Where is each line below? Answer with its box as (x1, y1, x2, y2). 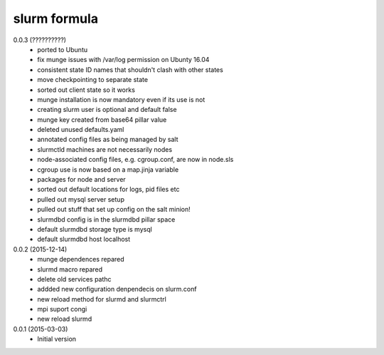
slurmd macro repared (37, 264, 103, 274)
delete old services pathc (37, 274, 112, 283)
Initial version (37, 335, 77, 344)
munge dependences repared (37, 255, 124, 264)
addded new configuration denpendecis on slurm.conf (37, 285, 197, 294)
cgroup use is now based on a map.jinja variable (37, 165, 179, 174)
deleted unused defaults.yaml (37, 125, 124, 134)
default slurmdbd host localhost (37, 235, 131, 244)
